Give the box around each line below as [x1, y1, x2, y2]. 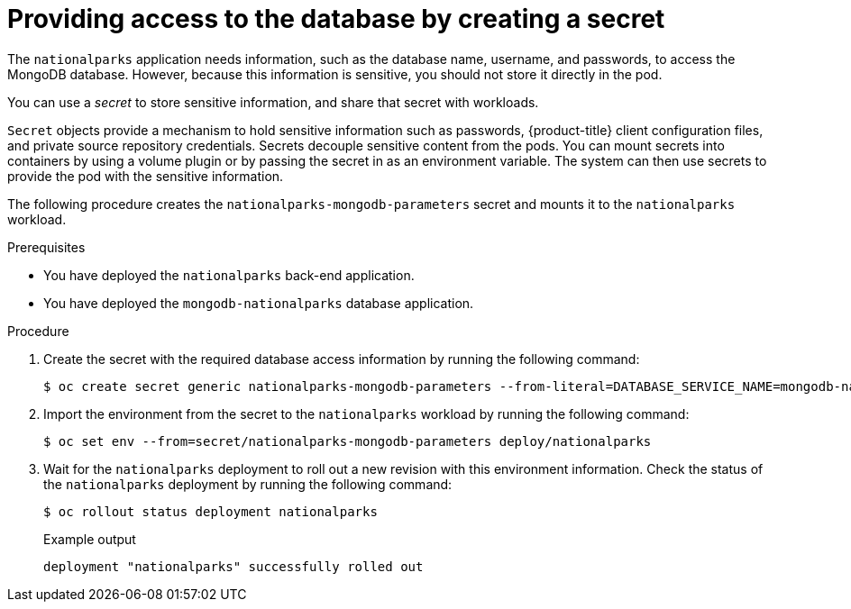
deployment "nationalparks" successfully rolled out [43, 559, 424, 574]
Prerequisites [7, 239, 86, 255]
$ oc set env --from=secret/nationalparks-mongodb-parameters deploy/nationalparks [43, 433, 652, 449]
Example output [43, 531, 136, 547]
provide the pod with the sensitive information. [7, 168, 284, 184]
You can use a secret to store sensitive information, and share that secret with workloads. [7, 94, 539, 110]
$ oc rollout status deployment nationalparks [43, 504, 378, 519]
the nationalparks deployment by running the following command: [43, 476, 453, 492]
